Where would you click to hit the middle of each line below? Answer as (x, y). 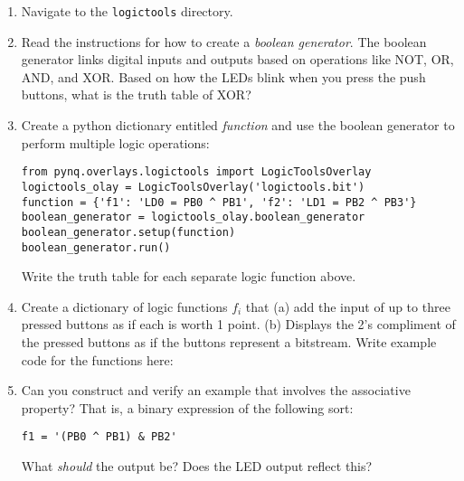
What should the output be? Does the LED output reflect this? (197, 465)
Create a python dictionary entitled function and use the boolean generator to (238, 125)
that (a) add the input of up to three (348, 306)
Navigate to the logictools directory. (127, 11)
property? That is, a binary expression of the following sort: (187, 407)
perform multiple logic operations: (115, 142)
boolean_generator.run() (96, 247)
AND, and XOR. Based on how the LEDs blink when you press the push (223, 76)
